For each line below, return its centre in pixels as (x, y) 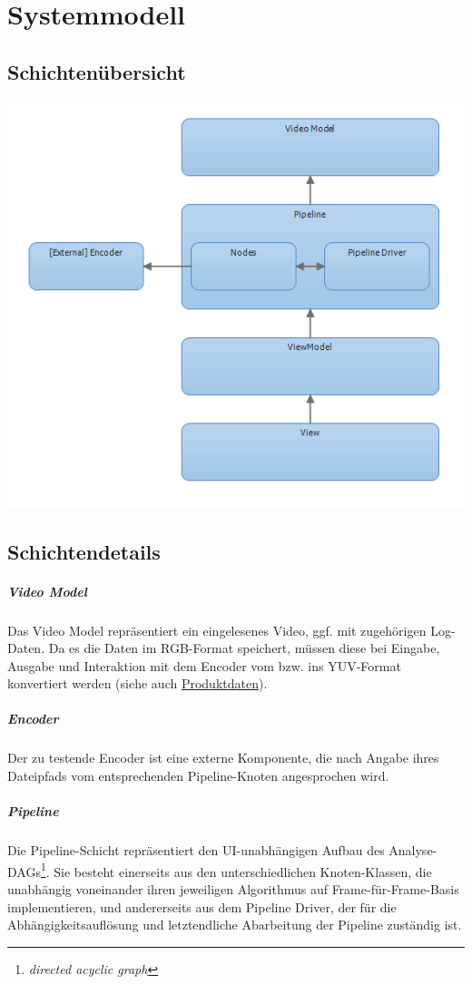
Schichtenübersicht (97, 71)
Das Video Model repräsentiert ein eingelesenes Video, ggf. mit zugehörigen (217, 630)
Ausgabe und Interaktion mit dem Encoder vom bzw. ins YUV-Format (204, 665)
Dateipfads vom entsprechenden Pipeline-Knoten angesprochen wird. (198, 776)
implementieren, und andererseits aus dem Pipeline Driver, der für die (202, 906)
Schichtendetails (84, 551)
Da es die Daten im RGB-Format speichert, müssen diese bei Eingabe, (244, 648)
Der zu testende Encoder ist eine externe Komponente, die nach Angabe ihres (223, 758)
